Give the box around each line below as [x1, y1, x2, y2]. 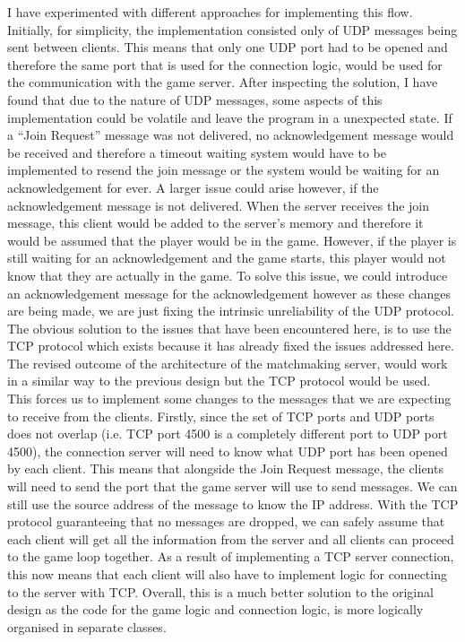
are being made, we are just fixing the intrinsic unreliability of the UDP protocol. [7, 301, 454, 320]
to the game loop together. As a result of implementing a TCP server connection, [7, 547, 454, 566]
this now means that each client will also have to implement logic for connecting [7, 565, 447, 583]
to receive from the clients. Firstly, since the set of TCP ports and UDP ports [7, 406, 435, 425]
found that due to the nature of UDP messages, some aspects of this [7, 90, 383, 108]
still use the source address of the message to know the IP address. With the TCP [7, 494, 459, 513]
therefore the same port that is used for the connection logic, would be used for [7, 55, 443, 74]
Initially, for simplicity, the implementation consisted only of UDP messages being [7, 20, 458, 39]
